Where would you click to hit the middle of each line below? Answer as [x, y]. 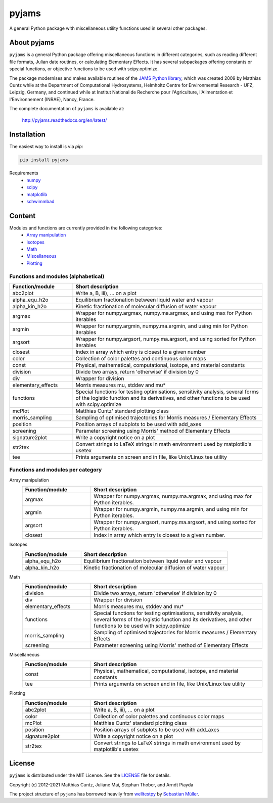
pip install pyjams [44, 160]
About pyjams [32, 43]
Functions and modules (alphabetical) [57, 276]
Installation [27, 135]
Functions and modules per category [56, 470]
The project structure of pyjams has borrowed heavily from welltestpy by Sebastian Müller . [104, 794]
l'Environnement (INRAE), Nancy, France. [52, 99]
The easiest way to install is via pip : [46, 147]
